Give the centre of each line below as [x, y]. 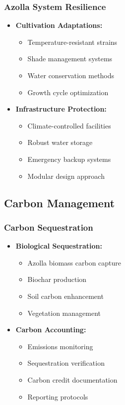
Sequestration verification [66, 363]
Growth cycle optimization [68, 92]
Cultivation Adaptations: [59, 25]
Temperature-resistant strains [72, 42]
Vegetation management [64, 313]
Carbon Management [60, 202]
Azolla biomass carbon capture [74, 262]
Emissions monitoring [60, 346]
